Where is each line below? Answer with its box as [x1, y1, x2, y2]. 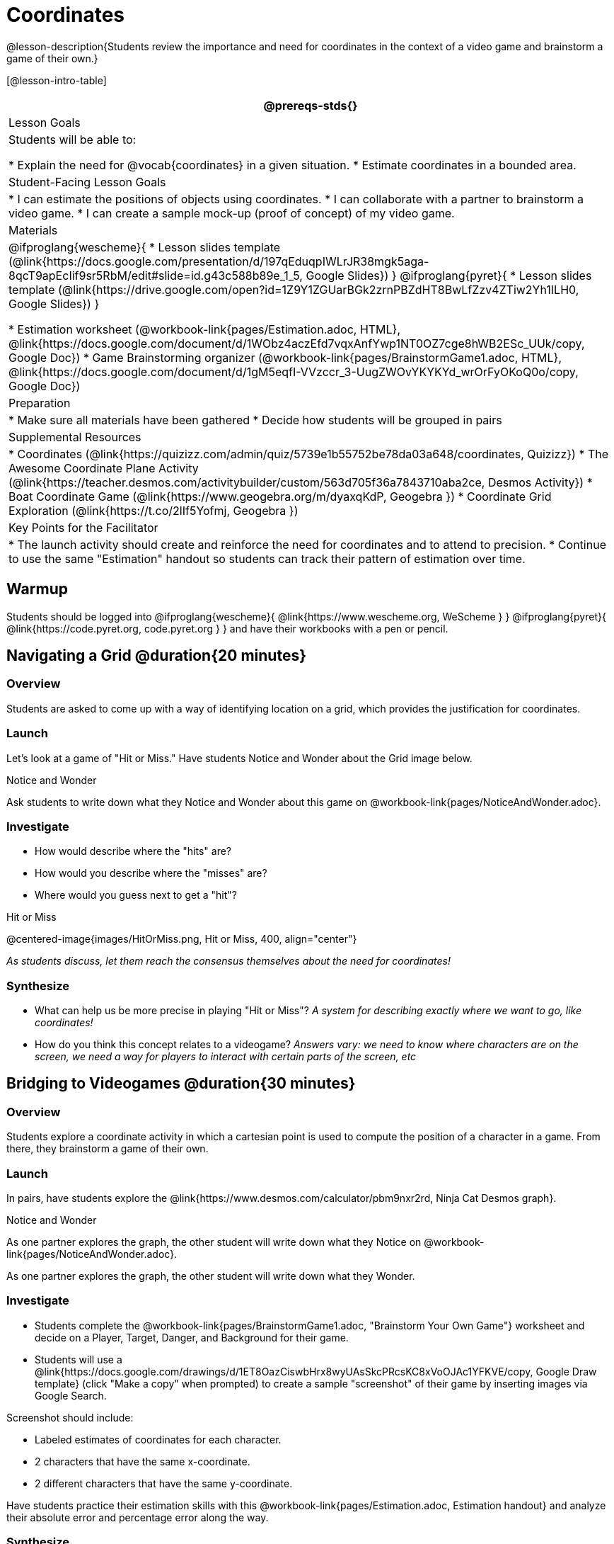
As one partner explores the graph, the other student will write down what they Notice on [6, 1236, 422, 1249]
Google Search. [35, 1389, 107, 1402]
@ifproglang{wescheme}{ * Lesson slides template [8, 239, 281, 254]
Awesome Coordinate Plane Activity [8, 460, 199, 475]
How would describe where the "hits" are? [35, 845, 232, 858]
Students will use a [35, 1353, 122, 1366]
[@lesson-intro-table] [6, 74, 107, 86]
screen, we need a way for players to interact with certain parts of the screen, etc [35, 1050, 417, 1063]
